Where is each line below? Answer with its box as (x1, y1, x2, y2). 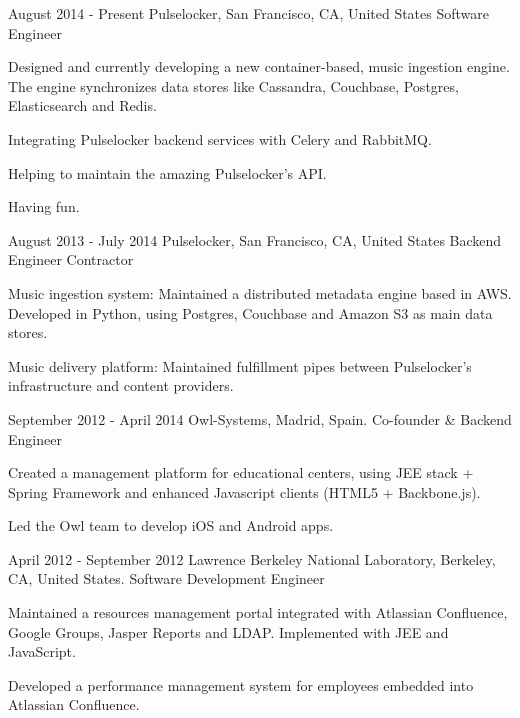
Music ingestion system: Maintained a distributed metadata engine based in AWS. (8, 282, 512, 303)
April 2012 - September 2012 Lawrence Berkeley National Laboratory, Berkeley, (8, 548, 496, 569)
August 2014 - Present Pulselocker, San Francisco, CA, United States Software (8, 3, 490, 23)
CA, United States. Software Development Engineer (8, 568, 325, 589)
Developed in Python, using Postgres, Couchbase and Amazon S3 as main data (8, 302, 493, 323)
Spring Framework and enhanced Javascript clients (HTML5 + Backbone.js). (8, 481, 481, 502)
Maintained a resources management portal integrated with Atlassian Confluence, (8, 602, 508, 623)
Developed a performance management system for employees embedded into (8, 674, 474, 695)
